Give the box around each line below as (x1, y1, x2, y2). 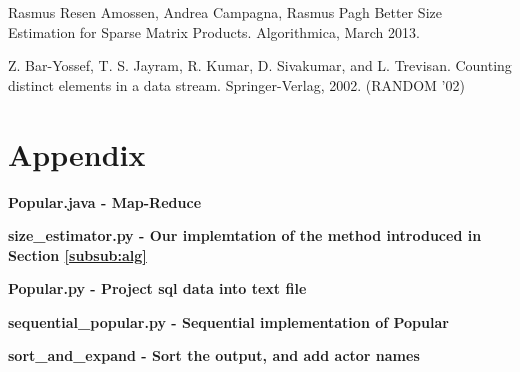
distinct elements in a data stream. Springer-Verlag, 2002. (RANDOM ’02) (8, 74, 465, 95)
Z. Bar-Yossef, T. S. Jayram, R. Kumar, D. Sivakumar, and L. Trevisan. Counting (8, 55, 512, 76)
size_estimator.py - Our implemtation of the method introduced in (8, 225, 482, 246)
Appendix (8, 133, 146, 174)
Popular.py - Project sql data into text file (8, 278, 307, 299)
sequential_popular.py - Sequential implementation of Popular (8, 311, 449, 332)
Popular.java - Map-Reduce (8, 191, 202, 212)
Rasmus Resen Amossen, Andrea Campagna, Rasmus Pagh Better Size (8, 2, 442, 22)
